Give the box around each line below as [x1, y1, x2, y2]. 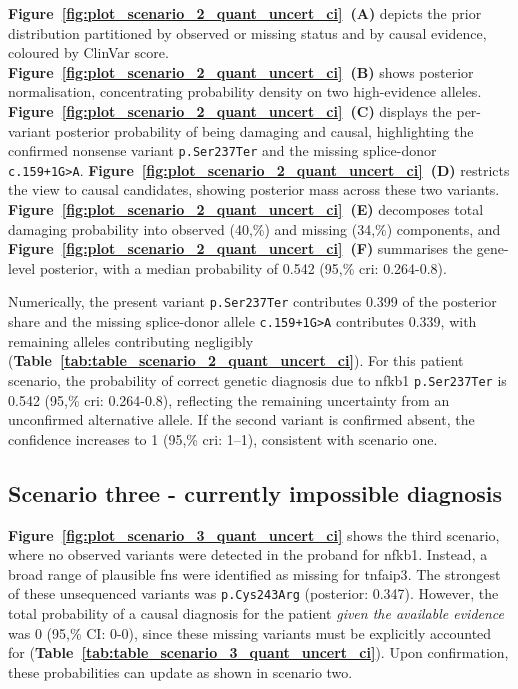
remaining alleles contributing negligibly [8, 330, 254, 351]
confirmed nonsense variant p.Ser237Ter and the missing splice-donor [8, 140, 437, 161]
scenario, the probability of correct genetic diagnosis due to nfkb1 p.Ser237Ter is [8, 369, 507, 390]
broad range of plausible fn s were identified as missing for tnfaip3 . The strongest [8, 563, 501, 584]
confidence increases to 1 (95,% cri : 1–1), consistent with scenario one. [8, 428, 438, 449]
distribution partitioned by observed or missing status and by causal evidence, [8, 22, 487, 43]
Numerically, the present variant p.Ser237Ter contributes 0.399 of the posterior [8, 291, 497, 312]
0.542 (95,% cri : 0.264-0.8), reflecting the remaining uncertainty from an [8, 389, 450, 410]
